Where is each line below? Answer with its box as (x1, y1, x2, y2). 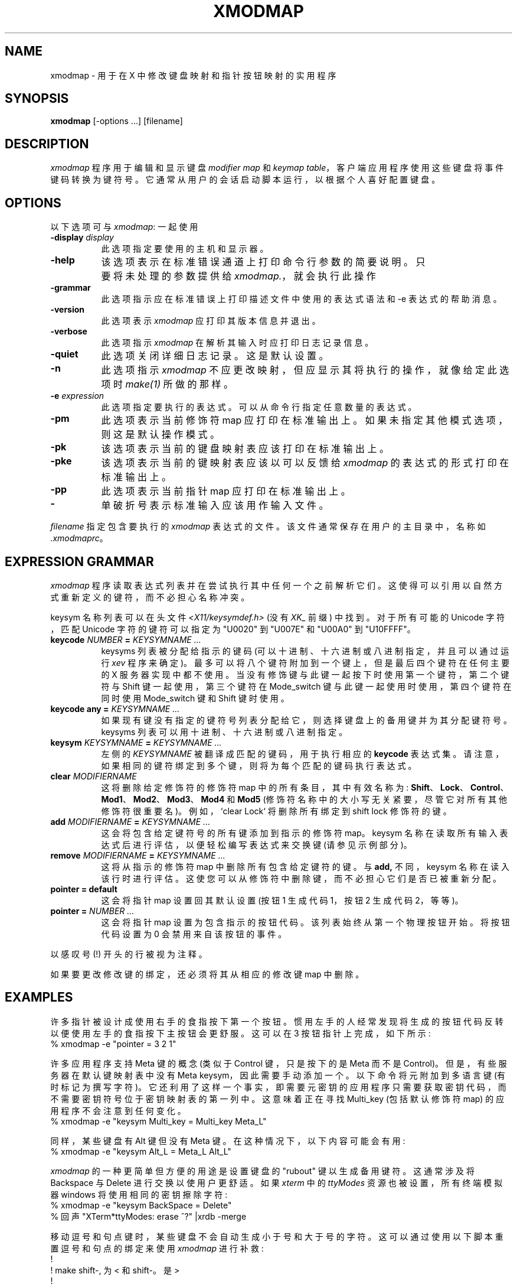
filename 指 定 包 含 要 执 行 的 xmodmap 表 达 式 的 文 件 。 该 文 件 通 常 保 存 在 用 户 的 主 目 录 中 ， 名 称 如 (50, 521, 486, 532)
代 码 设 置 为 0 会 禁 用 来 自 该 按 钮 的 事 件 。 (101, 928, 287, 939)
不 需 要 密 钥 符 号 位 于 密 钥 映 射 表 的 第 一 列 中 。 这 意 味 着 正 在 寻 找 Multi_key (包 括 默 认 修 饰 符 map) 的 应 (50, 1093, 505, 1104)
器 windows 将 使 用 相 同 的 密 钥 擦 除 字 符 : (50, 1189, 228, 1200)
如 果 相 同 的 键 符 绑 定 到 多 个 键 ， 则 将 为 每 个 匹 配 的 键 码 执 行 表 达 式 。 (101, 760, 417, 771)
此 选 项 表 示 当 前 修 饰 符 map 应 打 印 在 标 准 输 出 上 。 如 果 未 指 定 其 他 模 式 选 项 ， (101, 414, 508, 427)
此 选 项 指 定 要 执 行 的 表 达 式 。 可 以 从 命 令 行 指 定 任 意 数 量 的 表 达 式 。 (101, 402, 417, 412)
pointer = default (50, 883, 117, 894)
